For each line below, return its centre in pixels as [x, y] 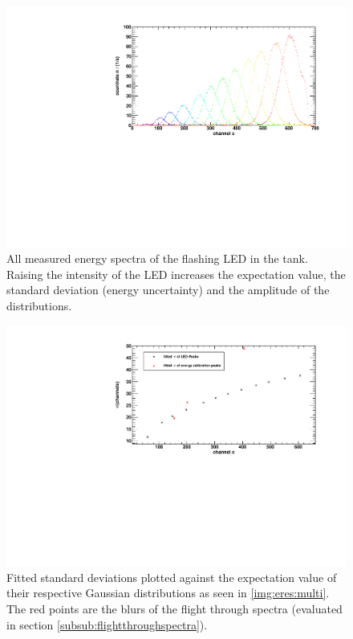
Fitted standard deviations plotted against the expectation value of [172, 577]
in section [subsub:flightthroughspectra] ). [107, 624]
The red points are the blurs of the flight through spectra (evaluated [174, 609]
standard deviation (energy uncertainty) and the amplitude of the [168, 290]
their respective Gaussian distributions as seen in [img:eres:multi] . [168, 593]
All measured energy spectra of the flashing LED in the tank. [157, 258]
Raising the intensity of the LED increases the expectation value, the [176, 274]
